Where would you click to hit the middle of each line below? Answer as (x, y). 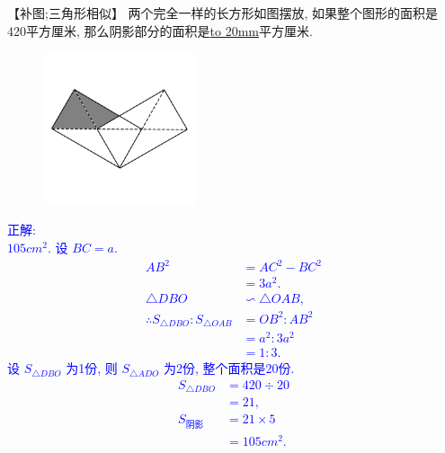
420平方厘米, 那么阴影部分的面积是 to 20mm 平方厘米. (160, 30)
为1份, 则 (92, 368)
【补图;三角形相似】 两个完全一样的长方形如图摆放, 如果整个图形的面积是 (223, 13)
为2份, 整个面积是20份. (229, 368)
